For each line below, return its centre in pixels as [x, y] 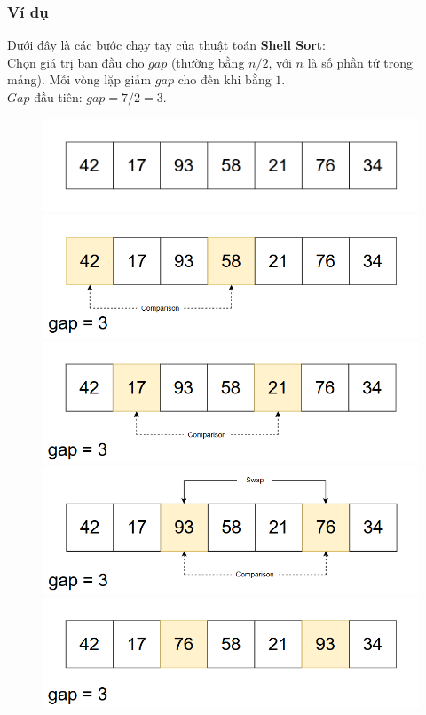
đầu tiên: [58, 97]
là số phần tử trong [360, 62]
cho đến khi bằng [225, 79]
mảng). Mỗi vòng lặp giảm [79, 79]
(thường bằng [208, 62]
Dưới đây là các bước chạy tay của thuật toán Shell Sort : [167, 45]
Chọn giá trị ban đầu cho [76, 62]
